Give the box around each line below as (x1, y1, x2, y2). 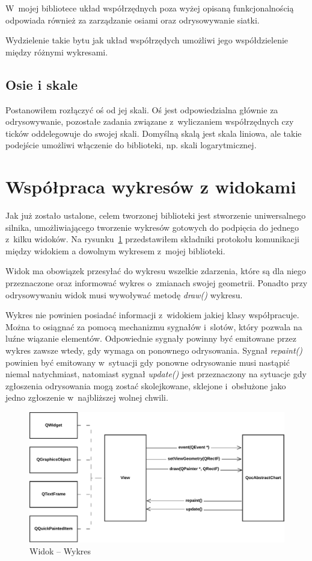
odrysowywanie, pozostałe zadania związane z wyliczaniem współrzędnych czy (5, 115, 294, 128)
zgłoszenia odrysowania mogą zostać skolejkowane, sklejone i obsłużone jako (5, 379, 286, 392)
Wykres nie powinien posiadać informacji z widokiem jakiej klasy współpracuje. (5, 309, 299, 321)
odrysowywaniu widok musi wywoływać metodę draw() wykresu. (5, 288, 243, 301)
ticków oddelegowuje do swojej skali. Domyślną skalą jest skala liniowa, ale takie (5, 127, 302, 139)
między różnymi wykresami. (5, 45, 108, 58)
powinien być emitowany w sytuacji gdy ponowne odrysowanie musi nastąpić (5, 356, 290, 368)
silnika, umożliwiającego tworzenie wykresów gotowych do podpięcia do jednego (5, 221, 299, 233)
